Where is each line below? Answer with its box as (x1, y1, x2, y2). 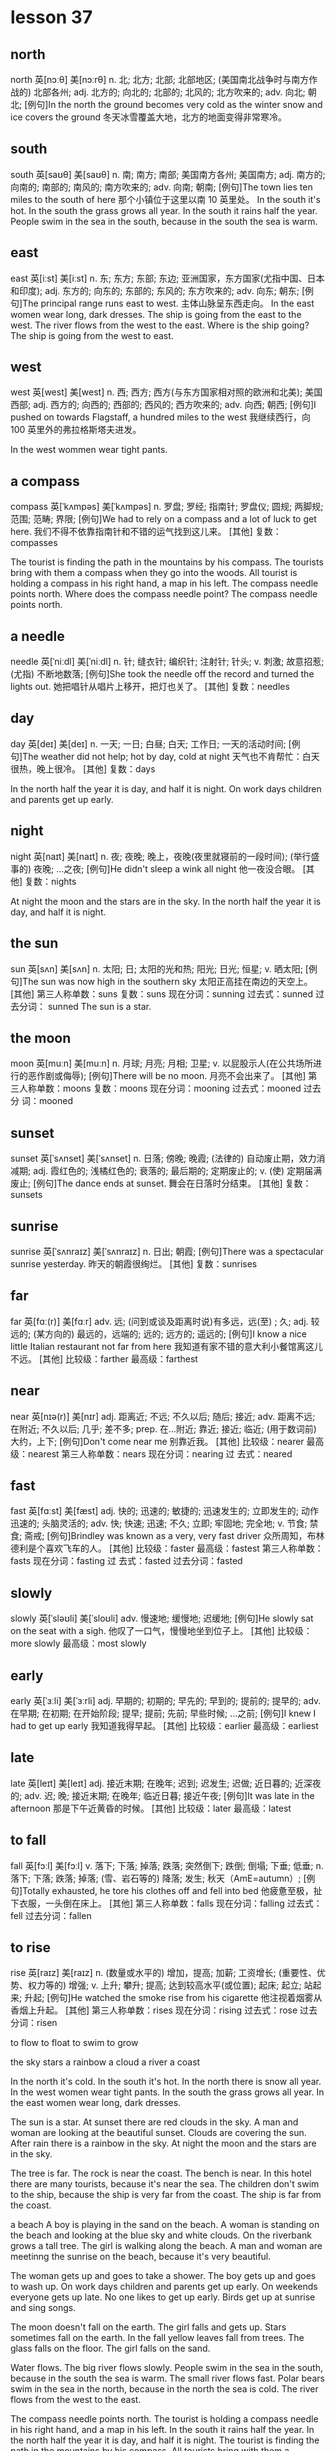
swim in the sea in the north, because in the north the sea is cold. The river (10, 2383, 319, 2395)
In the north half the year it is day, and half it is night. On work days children (10, 782, 322, 795)
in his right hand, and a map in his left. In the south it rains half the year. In (10, 2424, 315, 2436)
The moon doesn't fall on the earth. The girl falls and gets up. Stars (10, 2321, 287, 2333)
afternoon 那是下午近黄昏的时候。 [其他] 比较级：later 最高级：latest (10, 1802, 292, 1814)
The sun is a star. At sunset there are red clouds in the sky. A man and (10, 2116, 299, 2128)
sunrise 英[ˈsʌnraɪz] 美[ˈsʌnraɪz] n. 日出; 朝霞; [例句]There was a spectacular (10, 1245, 325, 1257)
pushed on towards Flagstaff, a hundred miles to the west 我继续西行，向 (10, 411, 312, 423)
